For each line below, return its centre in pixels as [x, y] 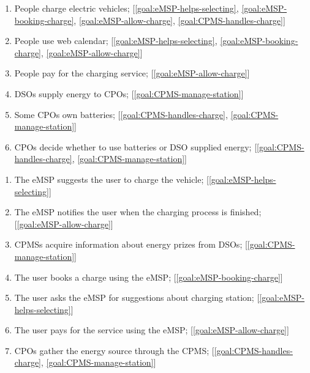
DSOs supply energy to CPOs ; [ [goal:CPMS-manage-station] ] [129, 93]
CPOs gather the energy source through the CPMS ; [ [114, 350]
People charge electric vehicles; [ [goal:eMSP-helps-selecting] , [127, 8]
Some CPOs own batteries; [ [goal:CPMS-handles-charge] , [121, 114]
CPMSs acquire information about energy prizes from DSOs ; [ [131, 244]
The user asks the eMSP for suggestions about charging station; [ [137, 297]
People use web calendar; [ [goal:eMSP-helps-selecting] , [116, 41]
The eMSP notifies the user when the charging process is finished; [138, 212]
